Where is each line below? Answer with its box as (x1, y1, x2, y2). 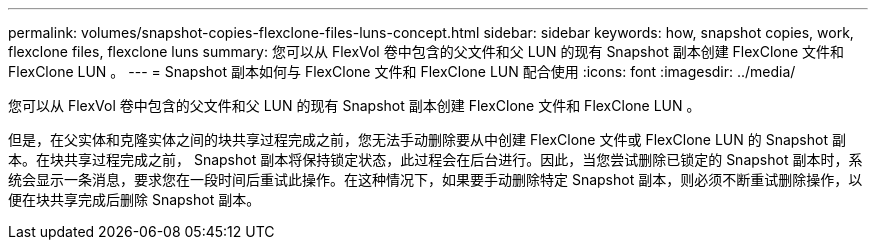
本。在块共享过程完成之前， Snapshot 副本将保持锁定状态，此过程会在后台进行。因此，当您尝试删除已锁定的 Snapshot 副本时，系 (8, 151, 863, 168)
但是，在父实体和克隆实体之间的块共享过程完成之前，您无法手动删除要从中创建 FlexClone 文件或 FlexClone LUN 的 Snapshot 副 (8, 131, 846, 148)
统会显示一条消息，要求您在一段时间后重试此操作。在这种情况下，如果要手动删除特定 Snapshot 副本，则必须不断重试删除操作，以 (8, 171, 863, 188)
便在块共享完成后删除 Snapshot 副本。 (8, 191, 261, 208)
